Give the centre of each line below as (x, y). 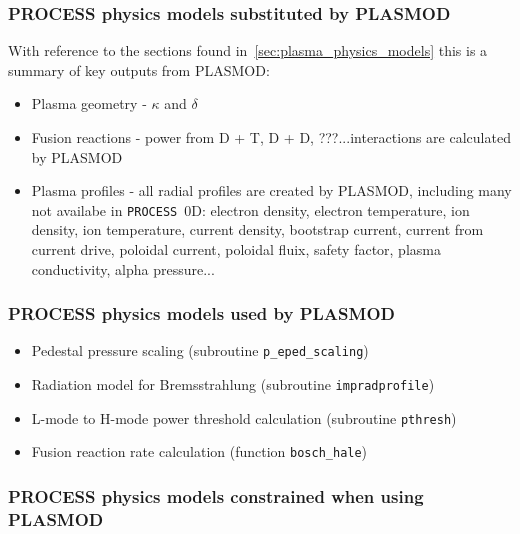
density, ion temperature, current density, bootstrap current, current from (257, 229)
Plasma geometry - (89, 103)
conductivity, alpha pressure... (123, 268)
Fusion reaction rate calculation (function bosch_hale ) (199, 451)
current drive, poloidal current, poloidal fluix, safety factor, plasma (236, 249)
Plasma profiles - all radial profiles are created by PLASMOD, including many (271, 190)
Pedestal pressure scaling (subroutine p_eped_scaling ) (200, 350)
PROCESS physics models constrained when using (216, 495)
